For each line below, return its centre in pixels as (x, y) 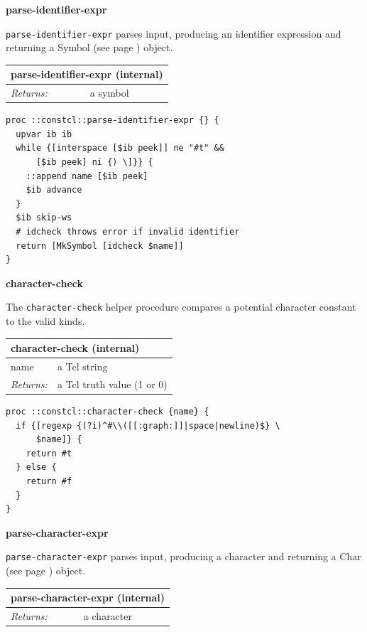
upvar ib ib (44, 134)
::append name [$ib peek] (87, 176)
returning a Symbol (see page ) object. (89, 47)
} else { (36, 467)
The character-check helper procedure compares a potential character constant (181, 307)
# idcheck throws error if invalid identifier (128, 232)
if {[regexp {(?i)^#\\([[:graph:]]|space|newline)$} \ (148, 425)
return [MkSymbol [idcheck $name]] (100, 246)
